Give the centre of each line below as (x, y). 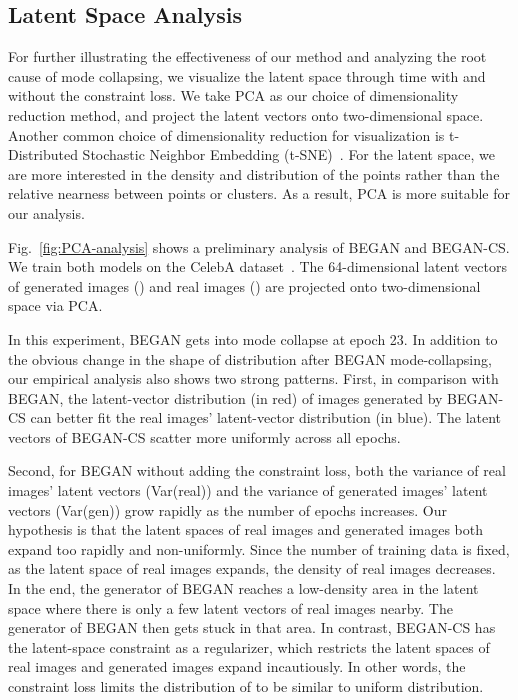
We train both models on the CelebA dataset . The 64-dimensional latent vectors (257, 266)
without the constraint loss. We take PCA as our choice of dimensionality (233, 95)
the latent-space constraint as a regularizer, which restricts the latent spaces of (249, 646)
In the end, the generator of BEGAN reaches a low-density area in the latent (243, 588)
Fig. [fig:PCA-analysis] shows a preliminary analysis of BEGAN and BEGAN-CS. (259, 246)
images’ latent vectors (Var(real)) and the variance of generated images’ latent (248, 490)
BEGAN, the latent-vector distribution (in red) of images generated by (225, 397)
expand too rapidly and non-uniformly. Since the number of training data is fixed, (259, 548)
